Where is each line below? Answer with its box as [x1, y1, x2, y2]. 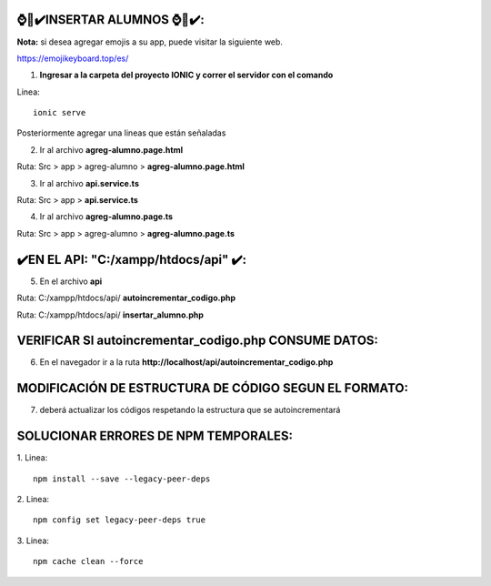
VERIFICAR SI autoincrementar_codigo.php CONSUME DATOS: [16, 333, 379, 349]
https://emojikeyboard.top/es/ [16, 53, 129, 64]
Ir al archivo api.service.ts [39, 177, 140, 188]
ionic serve [33, 107, 86, 118]
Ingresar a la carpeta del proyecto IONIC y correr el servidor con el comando [39, 69, 334, 81]
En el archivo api [39, 276, 103, 287]
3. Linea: [16, 535, 50, 546]
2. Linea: [16, 494, 50, 504]
